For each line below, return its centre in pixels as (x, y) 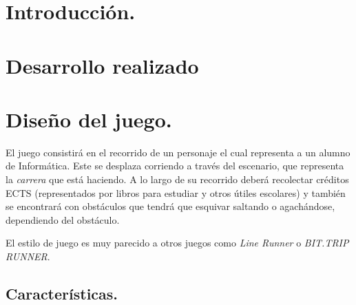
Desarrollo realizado (102, 65)
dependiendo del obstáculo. (63, 219)
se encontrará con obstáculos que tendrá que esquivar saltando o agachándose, (170, 206)
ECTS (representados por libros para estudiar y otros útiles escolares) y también (176, 192)
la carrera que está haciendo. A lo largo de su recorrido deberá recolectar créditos (177, 179)
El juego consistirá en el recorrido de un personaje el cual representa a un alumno (178, 152)
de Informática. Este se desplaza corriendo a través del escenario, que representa (175, 166)
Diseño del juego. (89, 119)
